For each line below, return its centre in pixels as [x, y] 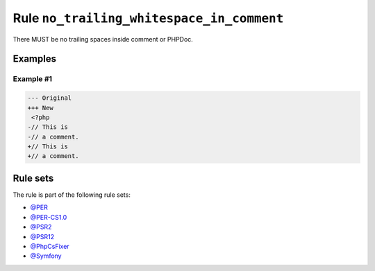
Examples [35, 59]
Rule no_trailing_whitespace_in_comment [148, 18]
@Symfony [46, 256]
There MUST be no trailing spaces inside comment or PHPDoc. [103, 39]
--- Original [50, 98]
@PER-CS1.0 [49, 217]
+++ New [40, 108]
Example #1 [32, 79]
